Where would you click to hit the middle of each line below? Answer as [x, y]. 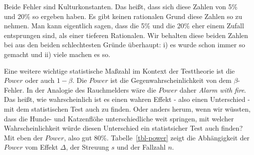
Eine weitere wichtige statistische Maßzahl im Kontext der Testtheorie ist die [119, 70]
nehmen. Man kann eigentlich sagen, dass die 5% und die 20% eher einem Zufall [124, 26]
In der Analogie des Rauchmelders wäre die [92, 89]
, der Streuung [87, 147]
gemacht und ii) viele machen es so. [57, 54]
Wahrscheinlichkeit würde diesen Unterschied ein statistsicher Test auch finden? [123, 128]
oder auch [40, 80]
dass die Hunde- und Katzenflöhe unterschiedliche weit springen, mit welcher [119, 118]
